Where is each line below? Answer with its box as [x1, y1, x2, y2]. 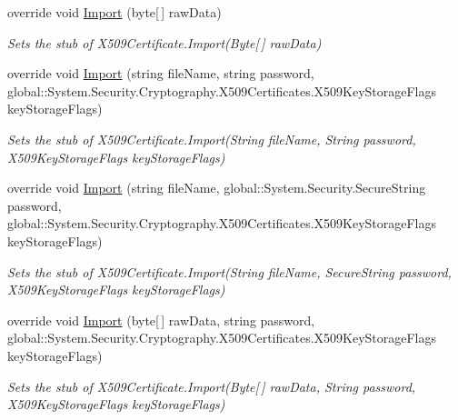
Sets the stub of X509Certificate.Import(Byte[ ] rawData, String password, [7, 376, 416, 395]
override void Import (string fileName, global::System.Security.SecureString [7, 178, 426, 197]
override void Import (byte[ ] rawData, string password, [7, 310, 315, 329]
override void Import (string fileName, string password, [7, 64, 314, 83]
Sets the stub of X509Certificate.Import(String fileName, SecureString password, [7, 262, 452, 281]
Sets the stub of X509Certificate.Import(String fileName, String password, [7, 129, 416, 148]
